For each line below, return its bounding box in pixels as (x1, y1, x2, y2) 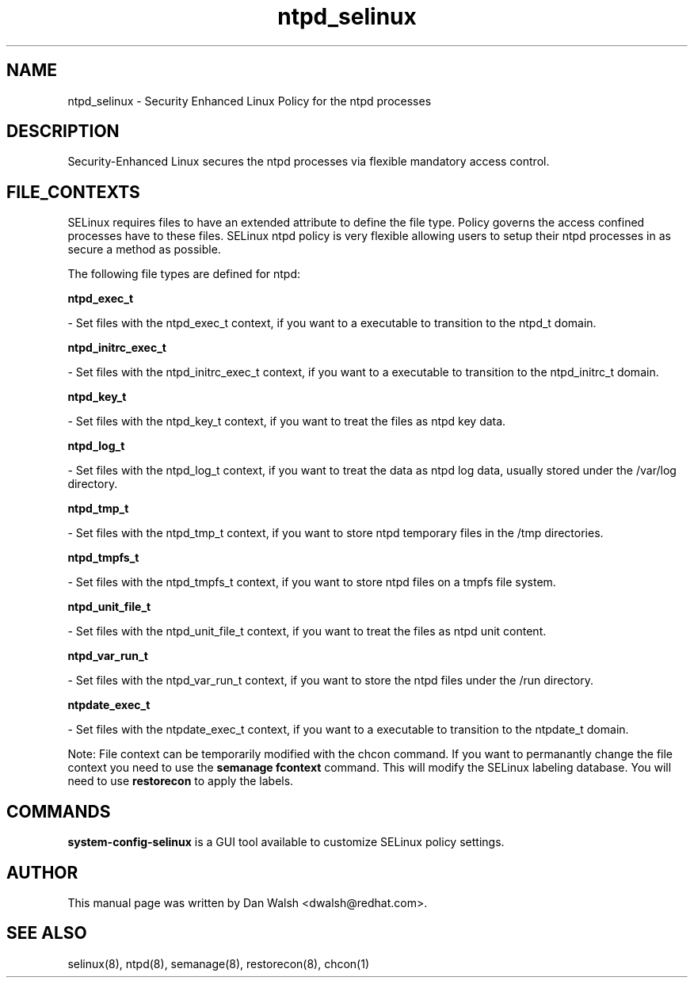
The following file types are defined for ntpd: (67, 267, 301, 281)
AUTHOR (6, 862, 78, 883)
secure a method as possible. (67, 242, 221, 257)
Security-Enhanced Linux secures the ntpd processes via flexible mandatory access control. (67, 154, 550, 169)
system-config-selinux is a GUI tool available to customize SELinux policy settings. (67, 835, 505, 849)
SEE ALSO (6, 923, 87, 944)
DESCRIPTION (6, 121, 120, 142)
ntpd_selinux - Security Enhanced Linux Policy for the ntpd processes (67, 93, 432, 108)
